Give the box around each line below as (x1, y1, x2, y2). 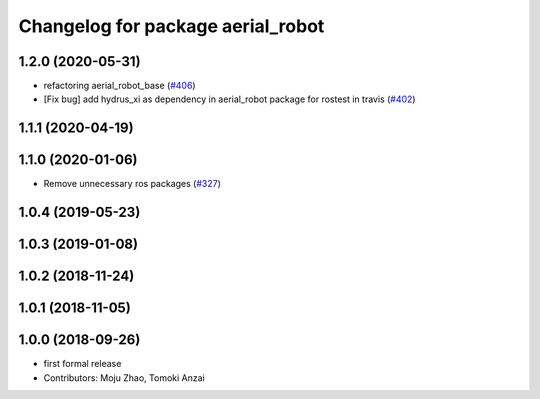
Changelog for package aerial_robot (18, 15, 325, 37)
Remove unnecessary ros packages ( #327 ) (43, 178, 222, 190)
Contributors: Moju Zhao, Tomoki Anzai (43, 371, 205, 384)
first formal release (43, 358, 122, 370)
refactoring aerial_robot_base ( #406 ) (43, 80, 196, 92)
